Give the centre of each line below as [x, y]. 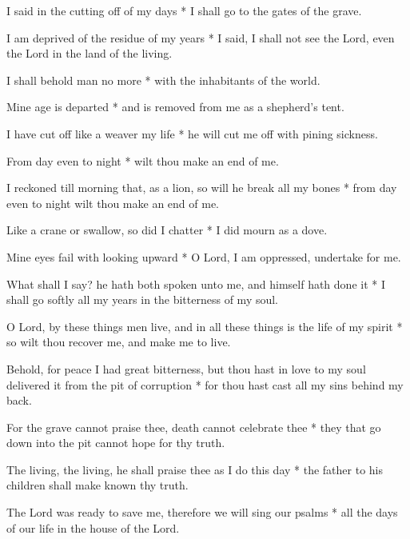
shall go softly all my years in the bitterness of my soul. [143, 299]
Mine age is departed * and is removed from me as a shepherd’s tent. [175, 107]
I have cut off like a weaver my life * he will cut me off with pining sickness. [192, 133]
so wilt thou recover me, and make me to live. [119, 342]
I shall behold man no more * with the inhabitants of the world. [163, 80]
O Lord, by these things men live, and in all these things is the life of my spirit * [205, 326]
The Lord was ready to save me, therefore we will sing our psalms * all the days [202, 512]
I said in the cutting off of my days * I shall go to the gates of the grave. [184, 10]
